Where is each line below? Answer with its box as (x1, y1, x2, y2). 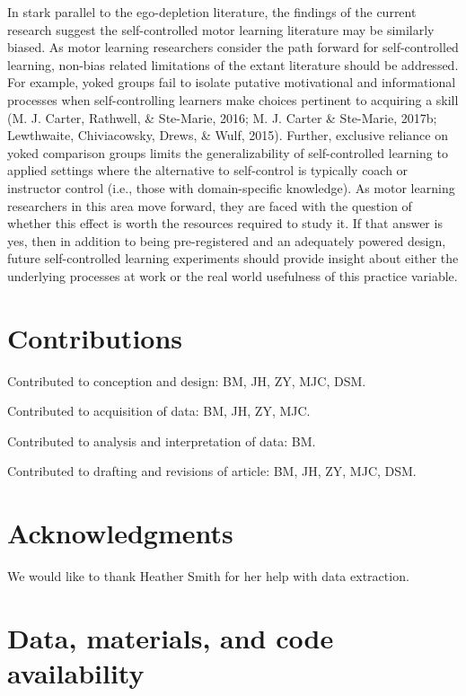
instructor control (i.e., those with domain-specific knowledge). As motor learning (7, 178, 455, 197)
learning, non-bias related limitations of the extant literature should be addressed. (7, 55, 459, 74)
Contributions (7, 319, 183, 356)
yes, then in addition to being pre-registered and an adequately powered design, (7, 231, 446, 250)
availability (7, 655, 145, 692)
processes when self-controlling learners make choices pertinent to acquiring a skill (7, 90, 459, 109)
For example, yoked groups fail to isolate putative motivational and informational (7, 73, 456, 92)
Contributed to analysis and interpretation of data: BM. (7, 431, 316, 450)
